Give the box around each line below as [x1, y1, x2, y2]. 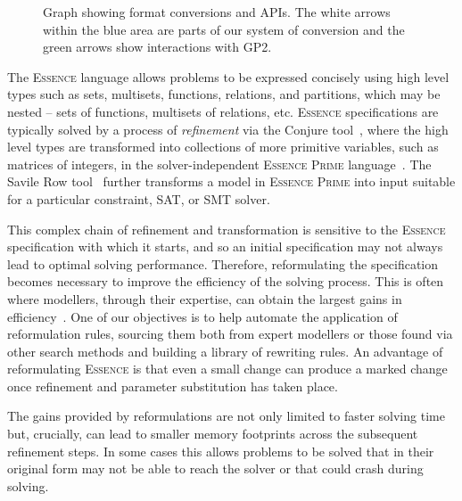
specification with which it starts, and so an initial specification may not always [7, 237, 443, 256]
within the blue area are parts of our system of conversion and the [43, 20, 405, 38]
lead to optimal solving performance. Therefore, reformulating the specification [7, 254, 439, 273]
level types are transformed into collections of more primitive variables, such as [7, 137, 439, 156]
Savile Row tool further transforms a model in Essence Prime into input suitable [7, 172, 456, 191]
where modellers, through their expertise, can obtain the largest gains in [7, 289, 402, 308]
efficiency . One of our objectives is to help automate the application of [7, 307, 398, 325]
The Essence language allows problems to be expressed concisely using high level [7, 67, 450, 86]
